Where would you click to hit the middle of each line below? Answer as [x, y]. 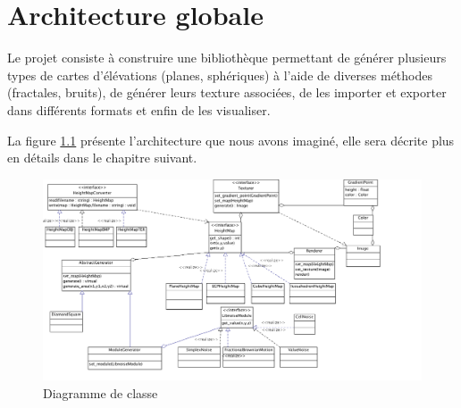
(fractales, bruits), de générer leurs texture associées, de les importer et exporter [227, 92]
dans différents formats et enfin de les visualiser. [139, 109]
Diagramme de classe [101, 392]
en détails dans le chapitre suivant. [102, 158]
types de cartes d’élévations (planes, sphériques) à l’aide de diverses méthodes [220, 75]
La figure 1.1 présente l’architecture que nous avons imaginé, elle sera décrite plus [231, 140]
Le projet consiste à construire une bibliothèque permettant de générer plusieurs [227, 58]
